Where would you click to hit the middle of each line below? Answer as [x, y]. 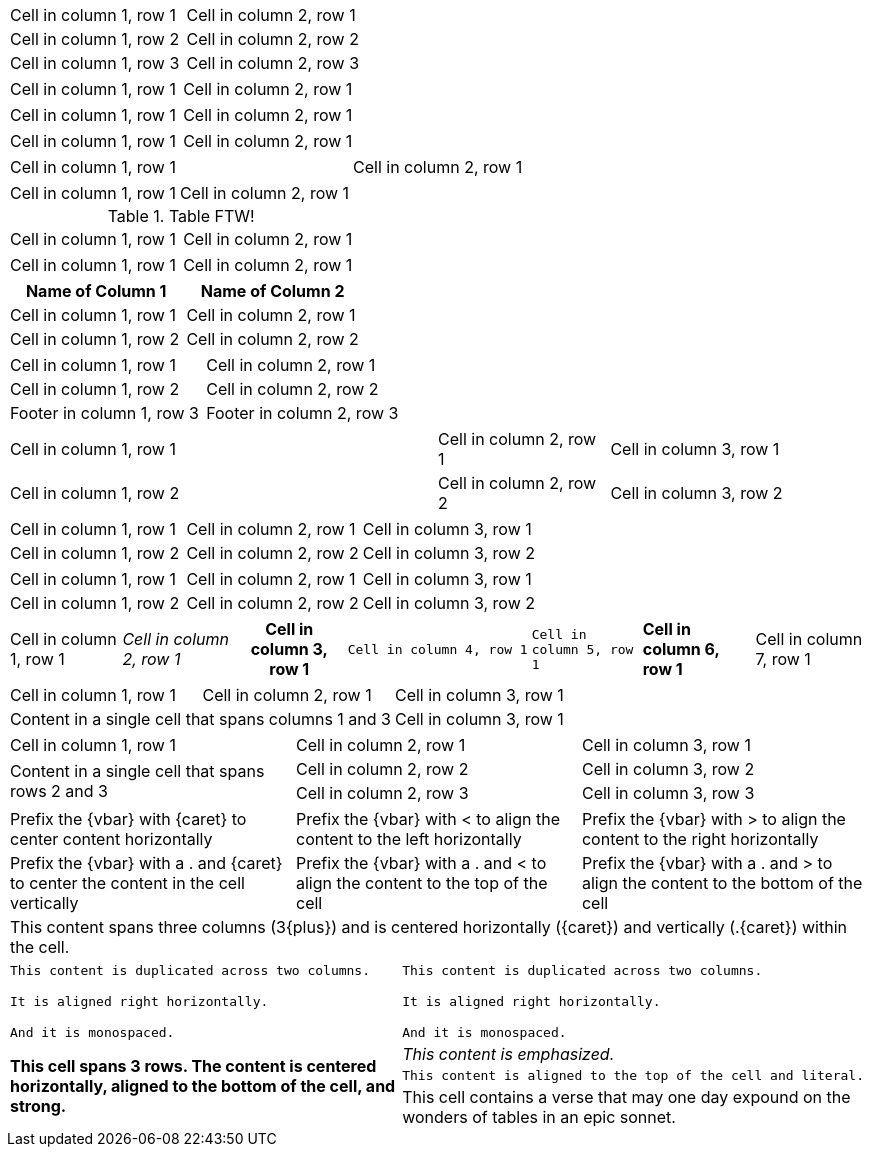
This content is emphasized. [508, 1054]
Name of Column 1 [96, 291]
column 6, [681, 649]
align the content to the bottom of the [722, 883]
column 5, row [582, 649]
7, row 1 [783, 659]
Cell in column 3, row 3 [668, 793]
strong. [38, 1105]
